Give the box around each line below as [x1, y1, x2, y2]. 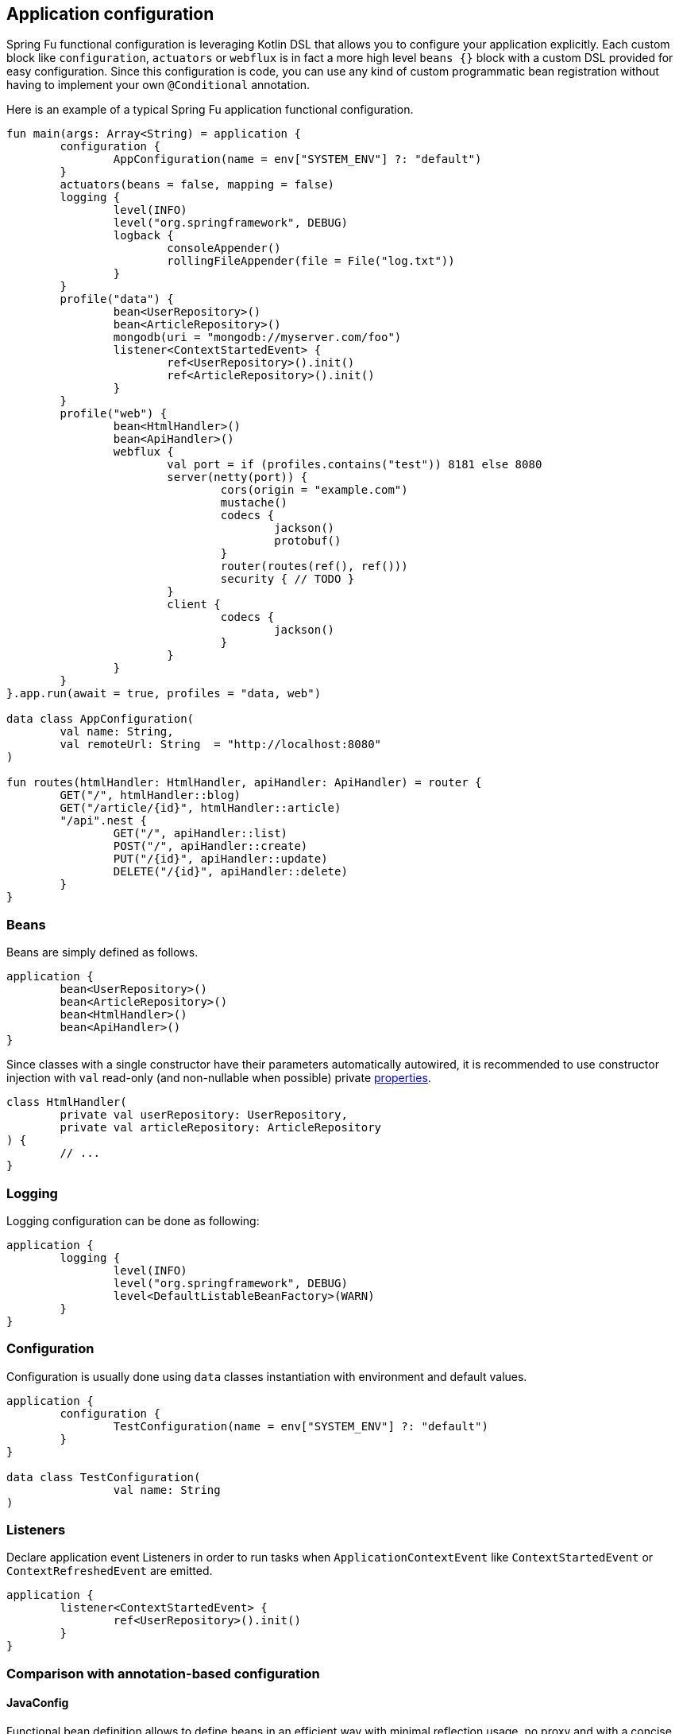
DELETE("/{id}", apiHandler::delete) [113, 865, 348, 879]
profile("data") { [60, 293, 174, 306]
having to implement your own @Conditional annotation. [6, 78, 311, 92]
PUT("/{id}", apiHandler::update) [113, 852, 328, 866]
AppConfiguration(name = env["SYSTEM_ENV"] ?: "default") [113, 153, 482, 166]
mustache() [220, 496, 288, 510]
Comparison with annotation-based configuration [6, 1665, 320, 1682]
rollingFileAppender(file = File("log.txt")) [167, 254, 455, 268]
